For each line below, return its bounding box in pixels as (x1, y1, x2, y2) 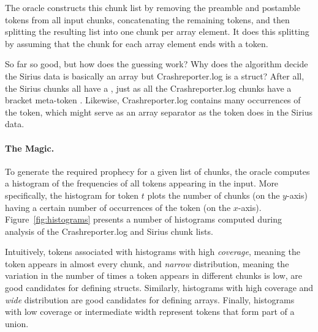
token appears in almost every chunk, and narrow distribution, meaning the (5, 257, 289, 270)
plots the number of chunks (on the (147, 188, 280, 201)
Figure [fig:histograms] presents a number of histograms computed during (5, 213, 282, 226)
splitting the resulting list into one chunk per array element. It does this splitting (5, 25, 309, 38)
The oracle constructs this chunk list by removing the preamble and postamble (5, 1, 300, 13)
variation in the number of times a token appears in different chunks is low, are (5, 269, 303, 282)
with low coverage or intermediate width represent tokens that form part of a (5, 305, 295, 318)
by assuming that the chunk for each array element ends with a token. (5, 37, 268, 50)
